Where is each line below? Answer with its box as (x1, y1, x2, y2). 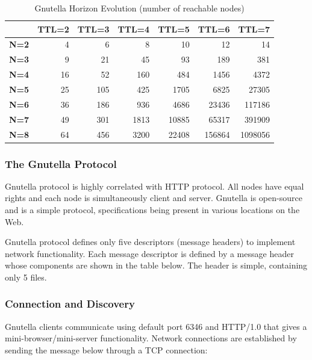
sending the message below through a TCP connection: (5, 343, 208, 356)
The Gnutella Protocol (5, 156, 117, 171)
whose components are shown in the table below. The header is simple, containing (5, 259, 308, 272)
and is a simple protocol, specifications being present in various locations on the (5, 203, 300, 216)
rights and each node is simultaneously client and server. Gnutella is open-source (5, 191, 302, 204)
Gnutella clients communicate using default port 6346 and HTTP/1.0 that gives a (5, 320, 307, 332)
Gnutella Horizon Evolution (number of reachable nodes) (34, 2, 245, 14)
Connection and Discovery (5, 296, 135, 311)
